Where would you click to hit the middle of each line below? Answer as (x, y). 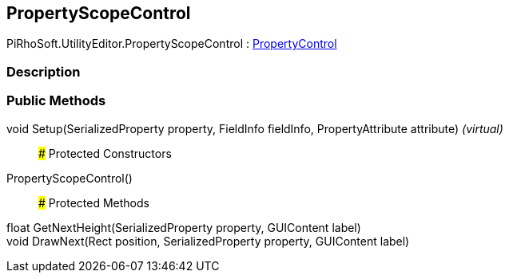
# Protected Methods (94, 202)
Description (44, 71)
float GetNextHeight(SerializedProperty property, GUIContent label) (184, 227)
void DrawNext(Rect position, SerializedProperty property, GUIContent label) (208, 241)
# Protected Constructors (105, 153)
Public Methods (56, 101)
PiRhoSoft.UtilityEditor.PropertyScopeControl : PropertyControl (172, 44)
